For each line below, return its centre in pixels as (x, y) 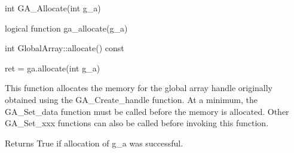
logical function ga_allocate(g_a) (66, 28)
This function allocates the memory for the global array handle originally (139, 88)
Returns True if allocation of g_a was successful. (94, 143)
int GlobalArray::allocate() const (65, 48)
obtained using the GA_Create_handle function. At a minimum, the (131, 99)
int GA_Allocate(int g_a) (53, 8)
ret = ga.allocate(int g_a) (53, 68)
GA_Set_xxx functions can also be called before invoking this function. (137, 123)
